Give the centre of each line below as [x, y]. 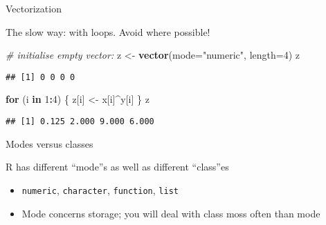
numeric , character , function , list [100, 189]
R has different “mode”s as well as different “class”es [117, 167]
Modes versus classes [49, 143]
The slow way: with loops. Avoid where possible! [108, 31]
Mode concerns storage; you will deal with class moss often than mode [171, 213]
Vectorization [34, 8]
